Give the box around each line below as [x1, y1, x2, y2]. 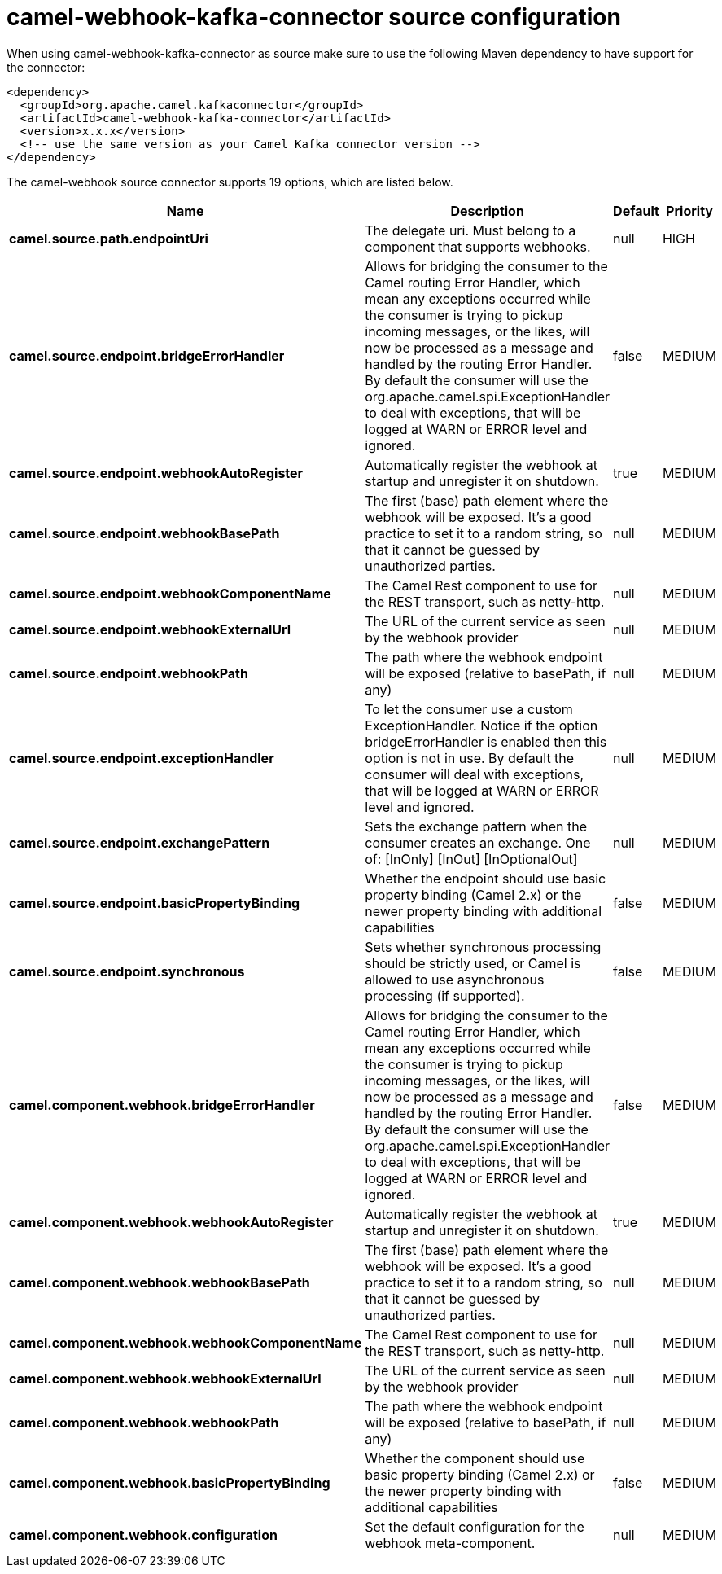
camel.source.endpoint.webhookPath [9, 664, 248, 682]
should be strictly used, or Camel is [365, 954, 581, 971]
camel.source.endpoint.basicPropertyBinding [9, 894, 300, 911]
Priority [666, 202, 713, 219]
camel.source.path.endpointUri [9, 230, 208, 247]
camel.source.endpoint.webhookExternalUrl [9, 620, 291, 638]
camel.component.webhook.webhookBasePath [9, 1274, 310, 1291]
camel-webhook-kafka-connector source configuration [7, 3, 621, 31]
